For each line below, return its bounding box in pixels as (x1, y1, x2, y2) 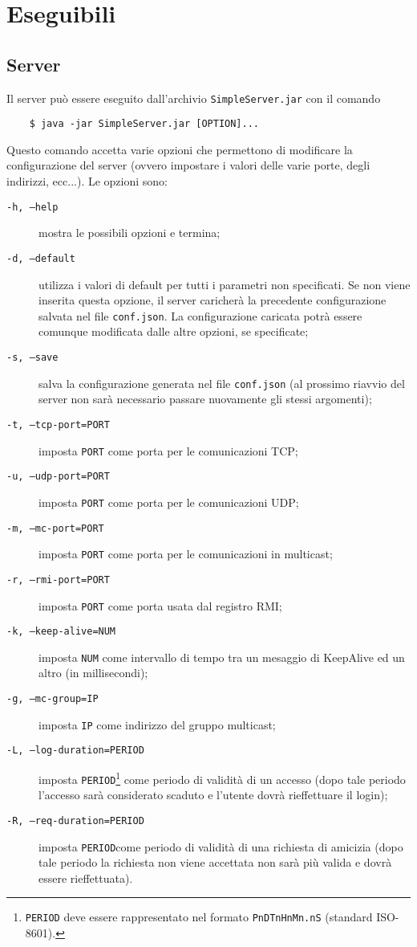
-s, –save (6, 352, 59, 364)
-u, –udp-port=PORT (6, 471, 110, 483)
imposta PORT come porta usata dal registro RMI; (38, 597, 282, 614)
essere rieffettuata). (38, 869, 133, 886)
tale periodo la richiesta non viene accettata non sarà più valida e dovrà (38, 854, 392, 871)
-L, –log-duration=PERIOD (6, 745, 144, 757)
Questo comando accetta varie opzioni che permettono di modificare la (6, 141, 353, 157)
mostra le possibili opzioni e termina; (38, 224, 221, 241)
